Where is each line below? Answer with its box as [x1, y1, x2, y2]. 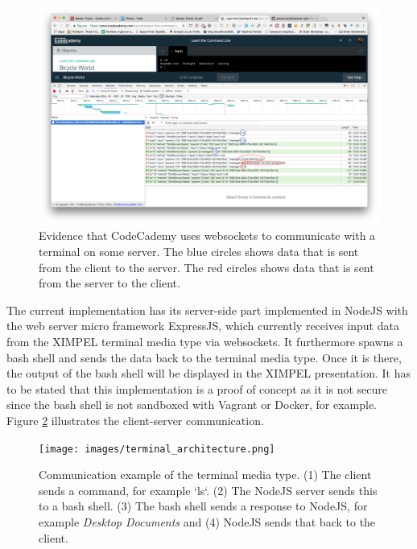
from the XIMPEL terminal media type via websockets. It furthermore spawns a [6, 332, 403, 349]
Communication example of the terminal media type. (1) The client [39, 466, 372, 483]
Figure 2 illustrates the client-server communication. [6, 411, 264, 428]
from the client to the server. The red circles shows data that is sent [39, 258, 374, 275]
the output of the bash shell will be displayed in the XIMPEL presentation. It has [6, 365, 411, 382]
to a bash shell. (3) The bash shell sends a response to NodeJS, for [39, 497, 368, 514]
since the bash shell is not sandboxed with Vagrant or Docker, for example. [6, 396, 378, 413]
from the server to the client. [39, 274, 180, 291]
